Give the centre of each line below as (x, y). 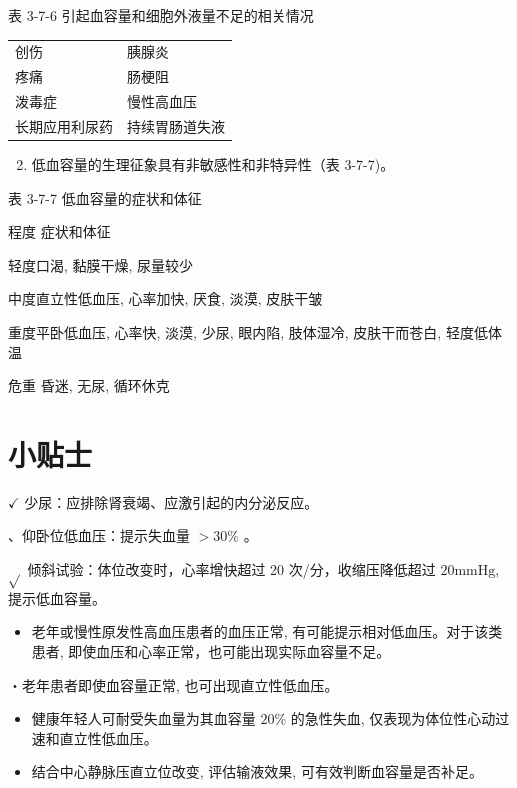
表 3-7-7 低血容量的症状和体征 (105, 197)
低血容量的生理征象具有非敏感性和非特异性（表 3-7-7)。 (213, 163)
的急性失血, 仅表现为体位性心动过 (400, 718)
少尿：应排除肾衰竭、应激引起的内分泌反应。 (171, 501)
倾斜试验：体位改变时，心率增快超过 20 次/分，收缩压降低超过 (231, 569)
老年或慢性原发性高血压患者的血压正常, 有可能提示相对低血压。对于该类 (267, 631)
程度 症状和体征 (59, 231)
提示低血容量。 (57, 597)
